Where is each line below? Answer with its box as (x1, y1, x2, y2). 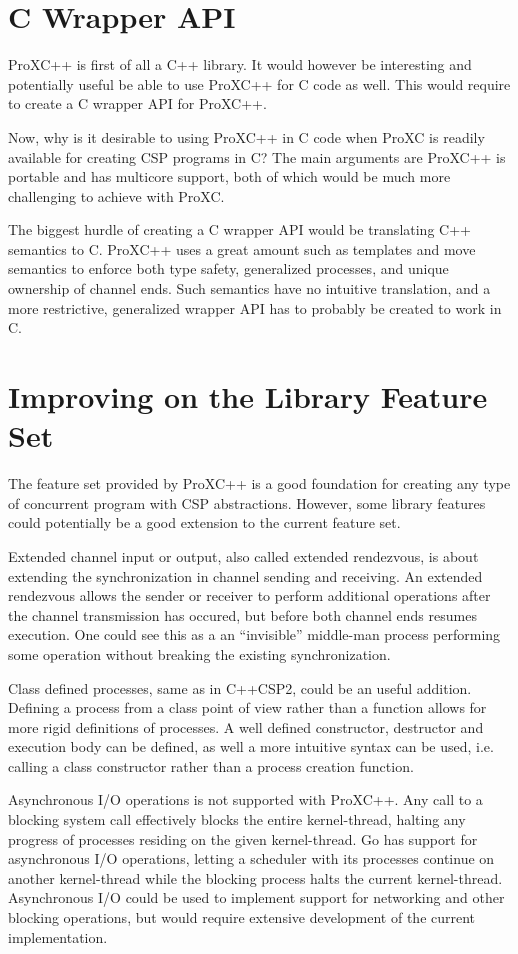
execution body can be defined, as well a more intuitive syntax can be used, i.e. (8, 736, 494, 757)
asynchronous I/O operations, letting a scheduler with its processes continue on (8, 848, 495, 869)
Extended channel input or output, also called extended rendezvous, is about (8, 545, 479, 566)
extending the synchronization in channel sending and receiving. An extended (8, 565, 483, 586)
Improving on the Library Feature (8, 376, 488, 417)
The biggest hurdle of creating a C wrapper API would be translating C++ (8, 219, 471, 240)
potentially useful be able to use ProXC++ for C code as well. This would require (8, 73, 511, 94)
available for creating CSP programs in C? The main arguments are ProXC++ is (8, 146, 506, 167)
